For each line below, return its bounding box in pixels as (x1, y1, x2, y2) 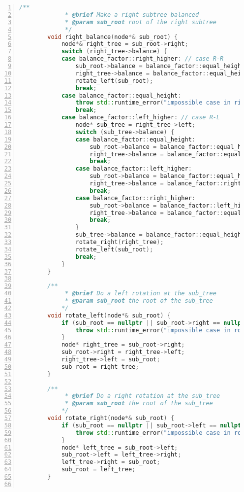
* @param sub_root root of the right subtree (65, 18, 216, 26)
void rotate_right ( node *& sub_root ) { (47, 415, 175, 422)
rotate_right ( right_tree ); (75, 239, 164, 246)
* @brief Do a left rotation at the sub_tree (65, 290, 216, 297)
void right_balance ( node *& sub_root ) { (47, 33, 178, 40)
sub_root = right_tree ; (61, 363, 139, 370)
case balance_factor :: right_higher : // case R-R (61, 55, 224, 63)
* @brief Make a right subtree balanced (65, 11, 199, 18)
